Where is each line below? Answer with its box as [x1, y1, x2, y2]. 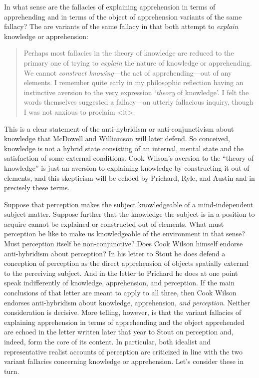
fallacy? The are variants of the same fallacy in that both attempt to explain [4, 21, 239, 32]
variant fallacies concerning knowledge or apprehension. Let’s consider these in [4, 356, 244, 366]
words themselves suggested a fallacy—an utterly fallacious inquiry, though [23, 97, 254, 107]
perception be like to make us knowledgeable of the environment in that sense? [4, 228, 245, 239]
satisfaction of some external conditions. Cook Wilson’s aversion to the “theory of [4, 153, 254, 163]
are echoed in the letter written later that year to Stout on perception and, [4, 326, 234, 337]
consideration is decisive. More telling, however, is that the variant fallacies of [4, 307, 242, 317]
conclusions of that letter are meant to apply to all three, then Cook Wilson [4, 287, 237, 298]
